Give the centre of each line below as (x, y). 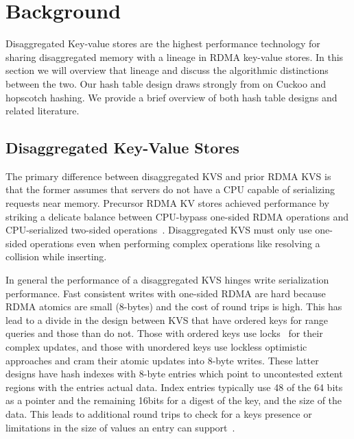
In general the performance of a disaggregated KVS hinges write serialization (167, 280)
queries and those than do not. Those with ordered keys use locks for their (164, 333)
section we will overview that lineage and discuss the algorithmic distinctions (167, 70)
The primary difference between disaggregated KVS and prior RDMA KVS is (168, 176)
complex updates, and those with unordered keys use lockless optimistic (156, 347)
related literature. (43, 111)
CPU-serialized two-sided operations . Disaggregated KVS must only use (159, 230)
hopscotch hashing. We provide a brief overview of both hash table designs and (172, 97)
